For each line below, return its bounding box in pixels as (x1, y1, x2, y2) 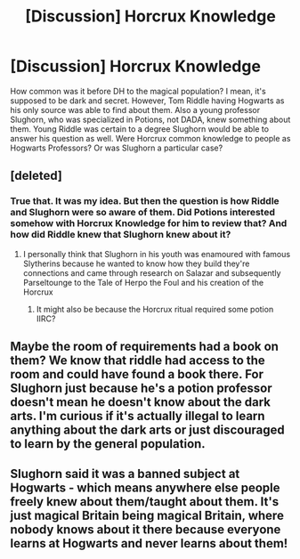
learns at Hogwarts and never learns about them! (10, 536, 288, 551)
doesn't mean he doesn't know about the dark (10, 394, 271, 410)
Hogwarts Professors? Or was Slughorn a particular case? (10, 142, 223, 153)
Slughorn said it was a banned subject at (10, 466, 240, 482)
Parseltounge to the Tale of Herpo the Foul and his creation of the (22, 277, 264, 288)
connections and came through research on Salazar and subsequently (22, 267, 281, 278)
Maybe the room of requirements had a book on (10, 339, 280, 354)
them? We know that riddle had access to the (10, 353, 265, 369)
